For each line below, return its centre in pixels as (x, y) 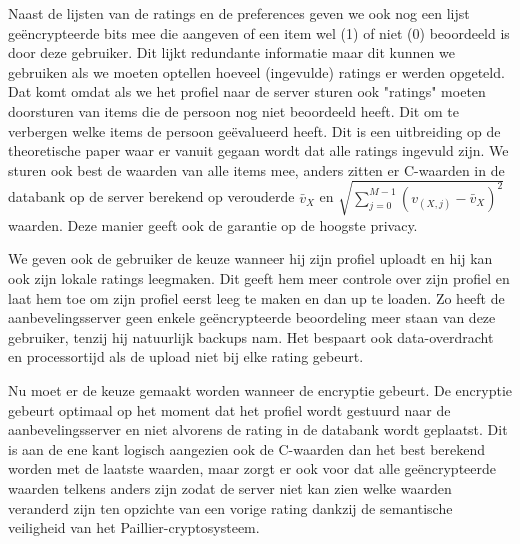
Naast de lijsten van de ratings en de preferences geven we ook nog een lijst (239, 13)
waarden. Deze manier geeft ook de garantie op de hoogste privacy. (213, 224)
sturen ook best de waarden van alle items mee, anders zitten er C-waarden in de (256, 169)
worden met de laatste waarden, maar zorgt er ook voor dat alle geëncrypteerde (252, 468)
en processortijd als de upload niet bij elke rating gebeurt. (186, 356)
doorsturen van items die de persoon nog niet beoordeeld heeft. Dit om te (233, 110)
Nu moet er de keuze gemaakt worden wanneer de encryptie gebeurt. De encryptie (260, 390)
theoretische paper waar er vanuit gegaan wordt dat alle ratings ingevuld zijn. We (258, 150)
